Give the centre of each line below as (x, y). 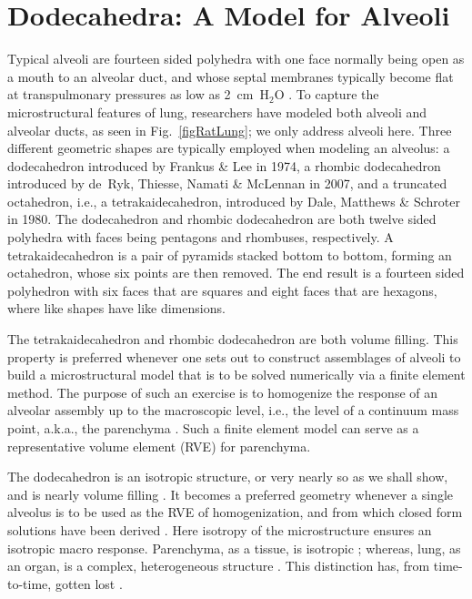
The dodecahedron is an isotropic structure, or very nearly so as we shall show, (228, 477)
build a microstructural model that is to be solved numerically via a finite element (236, 375)
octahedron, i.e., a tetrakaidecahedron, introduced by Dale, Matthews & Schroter (234, 201)
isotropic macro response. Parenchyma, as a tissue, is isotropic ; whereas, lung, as (234, 548)
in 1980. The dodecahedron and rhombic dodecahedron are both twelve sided (222, 219)
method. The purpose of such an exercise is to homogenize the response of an (223, 392)
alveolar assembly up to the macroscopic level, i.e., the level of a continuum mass (233, 410)
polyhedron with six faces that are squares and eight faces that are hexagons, (222, 290)
